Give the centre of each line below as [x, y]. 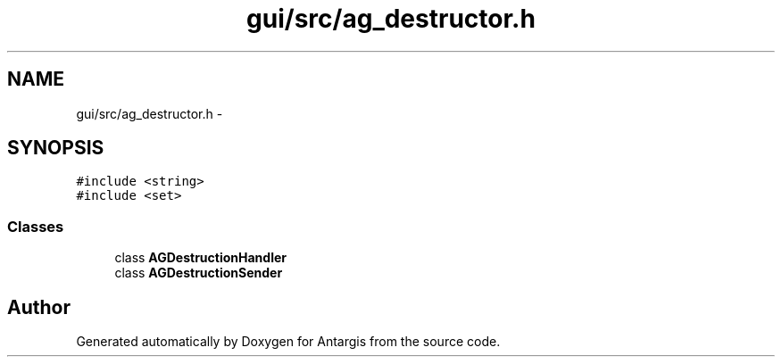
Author [39, 307]
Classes [36, 226]
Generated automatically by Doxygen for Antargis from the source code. [288, 342]
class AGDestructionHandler [200, 258]
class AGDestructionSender [199, 273]
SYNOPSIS [56, 148]
